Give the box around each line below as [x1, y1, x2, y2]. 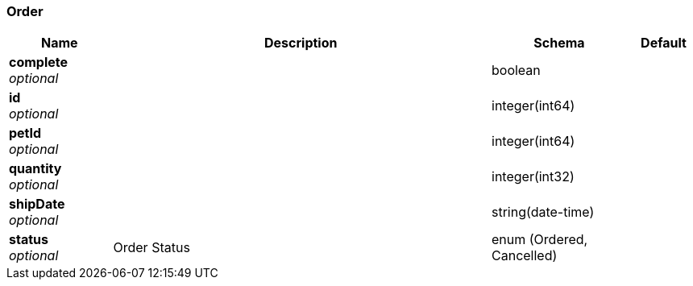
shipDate [9, 196, 65, 213]
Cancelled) [492, 247, 558, 264]
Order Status [113, 239, 190, 256]
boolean [492, 62, 541, 79]
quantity [9, 160, 62, 177]
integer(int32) [492, 168, 575, 185]
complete [9, 54, 68, 71]
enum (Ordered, [492, 231, 588, 248]
